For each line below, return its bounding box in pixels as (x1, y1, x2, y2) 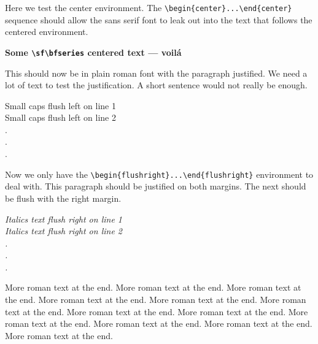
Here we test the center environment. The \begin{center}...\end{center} (5, 1, 292, 13)
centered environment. (5, 25, 88, 38)
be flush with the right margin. (5, 191, 122, 204)
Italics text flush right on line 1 (5, 212, 123, 225)
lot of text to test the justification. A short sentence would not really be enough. (5, 78, 308, 91)
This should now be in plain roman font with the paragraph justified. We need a (5, 66, 308, 79)
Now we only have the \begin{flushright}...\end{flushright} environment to (5, 167, 314, 180)
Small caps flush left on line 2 (5, 111, 116, 124)
